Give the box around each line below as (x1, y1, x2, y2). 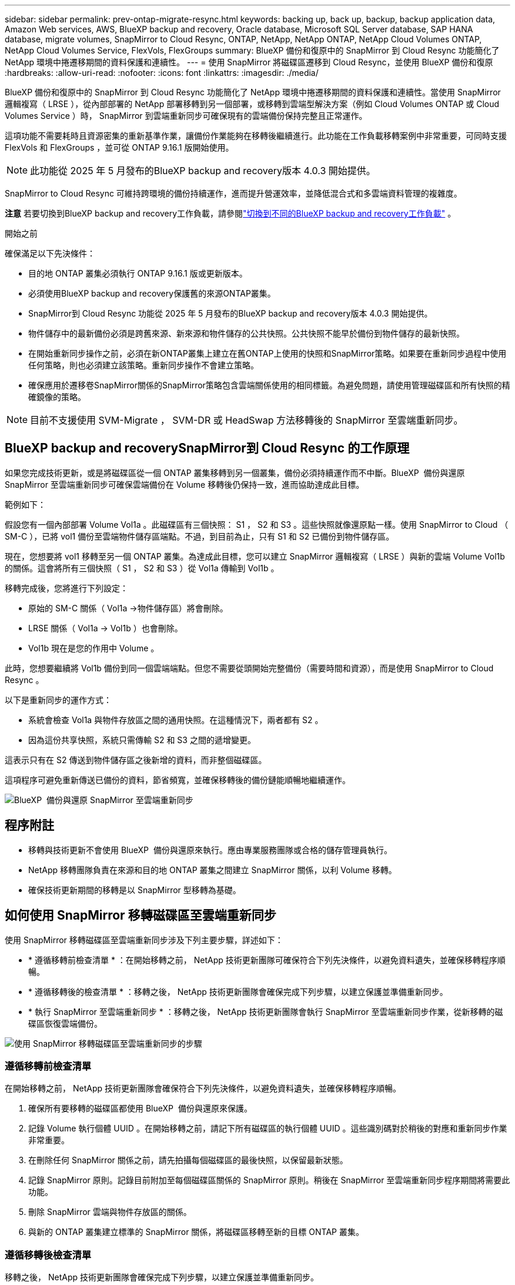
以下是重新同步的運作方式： (5, 694, 112, 705)
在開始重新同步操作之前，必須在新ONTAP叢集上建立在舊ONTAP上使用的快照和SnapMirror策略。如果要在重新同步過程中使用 (28, 348, 507, 358)
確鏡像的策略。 (28, 392, 86, 402)
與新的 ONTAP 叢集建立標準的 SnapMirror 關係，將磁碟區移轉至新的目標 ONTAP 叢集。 (28, 1227, 364, 1237)
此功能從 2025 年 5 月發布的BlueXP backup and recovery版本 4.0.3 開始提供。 (30, 165, 376, 177)
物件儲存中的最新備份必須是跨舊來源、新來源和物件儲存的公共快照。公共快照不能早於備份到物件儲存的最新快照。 (28, 328, 464, 338)
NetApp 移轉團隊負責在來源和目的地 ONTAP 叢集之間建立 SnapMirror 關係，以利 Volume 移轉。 (28, 864, 397, 875)
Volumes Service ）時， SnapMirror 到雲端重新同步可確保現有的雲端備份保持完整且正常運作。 (5, 111, 367, 121)
